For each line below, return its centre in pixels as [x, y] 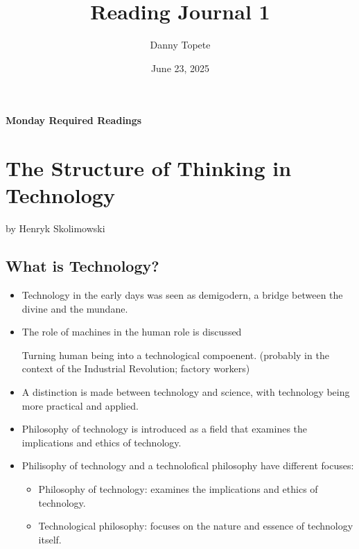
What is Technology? [82, 266]
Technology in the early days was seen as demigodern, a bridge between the [182, 295]
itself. [50, 539]
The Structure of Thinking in [149, 168]
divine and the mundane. [75, 308]
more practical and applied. [80, 405]
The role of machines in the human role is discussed [132, 332]
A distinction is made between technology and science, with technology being [186, 391]
